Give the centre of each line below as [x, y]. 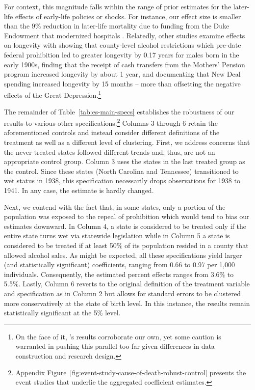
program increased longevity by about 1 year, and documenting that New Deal [122, 74]
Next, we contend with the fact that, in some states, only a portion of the [115, 207]
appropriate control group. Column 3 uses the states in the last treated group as [125, 161]
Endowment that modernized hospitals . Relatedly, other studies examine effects [125, 35]
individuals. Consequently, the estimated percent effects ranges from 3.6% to [119, 274]
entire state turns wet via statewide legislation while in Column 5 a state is [117, 236]
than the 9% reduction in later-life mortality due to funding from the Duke [117, 26]
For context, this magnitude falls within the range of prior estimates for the [118, 6]
